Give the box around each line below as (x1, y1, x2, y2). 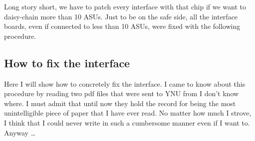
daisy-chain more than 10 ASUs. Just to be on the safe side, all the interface (4, 11, 238, 21)
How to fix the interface (4, 55, 130, 70)
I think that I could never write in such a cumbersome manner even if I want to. (4, 117, 250, 128)
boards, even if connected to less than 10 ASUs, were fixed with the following (4, 21, 241, 31)
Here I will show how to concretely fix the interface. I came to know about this (4, 78, 246, 89)
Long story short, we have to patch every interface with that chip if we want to (4, 1, 247, 11)
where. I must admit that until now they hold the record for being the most (4, 98, 236, 108)
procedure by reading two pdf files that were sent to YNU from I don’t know (4, 88, 239, 99)
